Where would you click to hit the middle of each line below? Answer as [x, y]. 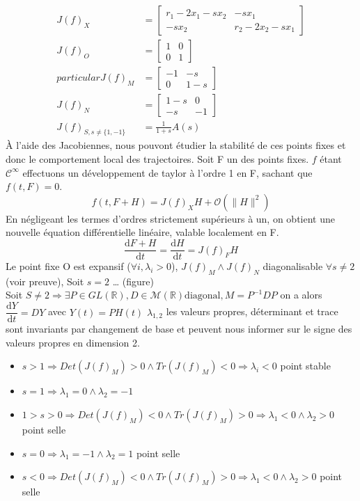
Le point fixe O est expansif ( [68, 266]
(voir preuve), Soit [45, 281]
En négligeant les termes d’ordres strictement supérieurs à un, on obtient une [170, 218]
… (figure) [133, 281]
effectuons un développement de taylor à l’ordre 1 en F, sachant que [167, 172]
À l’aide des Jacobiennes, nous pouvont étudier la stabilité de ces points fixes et [176, 145]
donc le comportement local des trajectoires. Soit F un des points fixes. [157, 159]
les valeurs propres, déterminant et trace [252, 311]
